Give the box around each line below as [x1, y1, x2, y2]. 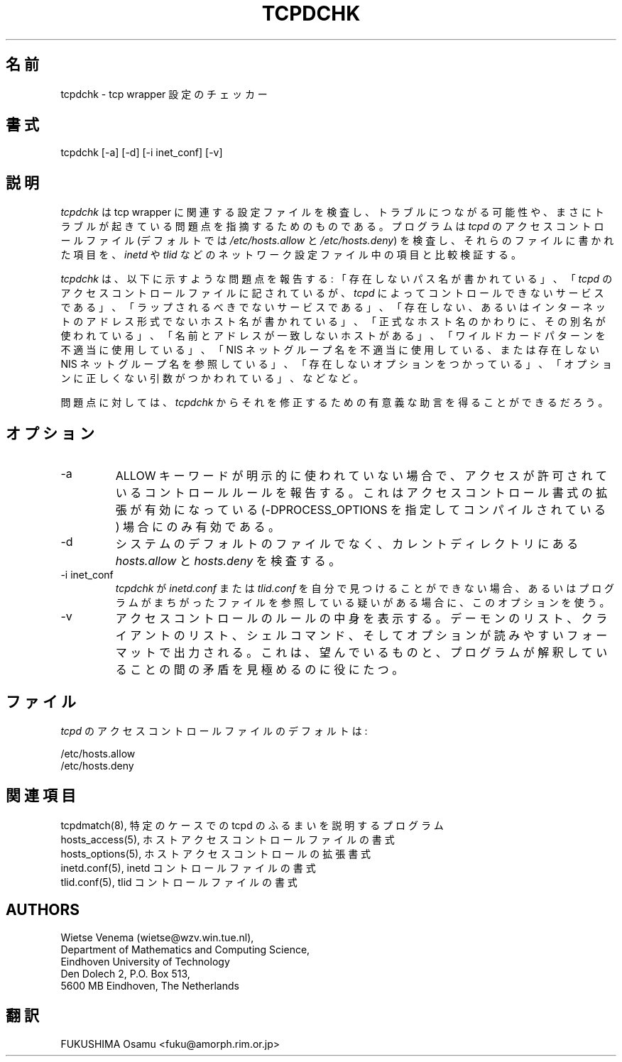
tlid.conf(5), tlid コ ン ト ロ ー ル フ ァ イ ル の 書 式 [60, 875, 298, 888]
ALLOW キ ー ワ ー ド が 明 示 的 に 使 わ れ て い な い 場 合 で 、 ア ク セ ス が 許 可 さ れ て [115, 469, 607, 483]
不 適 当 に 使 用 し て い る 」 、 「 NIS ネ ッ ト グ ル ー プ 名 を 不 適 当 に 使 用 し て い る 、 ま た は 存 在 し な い [60, 344, 600, 356]
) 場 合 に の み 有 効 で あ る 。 [115, 520, 280, 535]
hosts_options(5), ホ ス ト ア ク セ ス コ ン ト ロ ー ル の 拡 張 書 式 [60, 847, 371, 860]
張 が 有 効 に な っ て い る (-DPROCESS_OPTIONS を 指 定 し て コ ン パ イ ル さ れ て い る [115, 503, 606, 518]
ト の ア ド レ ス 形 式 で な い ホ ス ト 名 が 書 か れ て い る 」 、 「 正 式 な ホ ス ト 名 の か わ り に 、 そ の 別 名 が [60, 315, 606, 328]
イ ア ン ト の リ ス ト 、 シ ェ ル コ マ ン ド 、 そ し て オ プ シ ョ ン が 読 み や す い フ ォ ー [115, 628, 608, 643]
